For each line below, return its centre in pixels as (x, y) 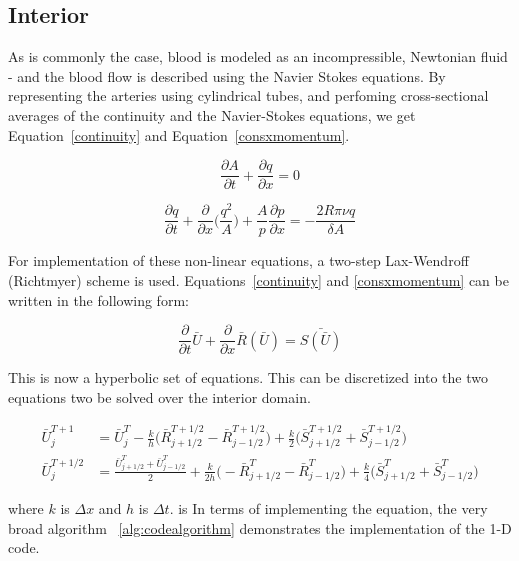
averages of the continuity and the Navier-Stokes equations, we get (212, 114)
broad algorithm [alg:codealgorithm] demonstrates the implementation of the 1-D (260, 527)
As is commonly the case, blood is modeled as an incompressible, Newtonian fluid (258, 56)
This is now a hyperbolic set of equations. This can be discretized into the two (248, 377)
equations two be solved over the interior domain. (159, 396)
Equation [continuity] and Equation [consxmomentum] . (179, 134)
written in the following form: (98, 299)
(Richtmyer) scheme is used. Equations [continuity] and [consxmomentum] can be (258, 279)
